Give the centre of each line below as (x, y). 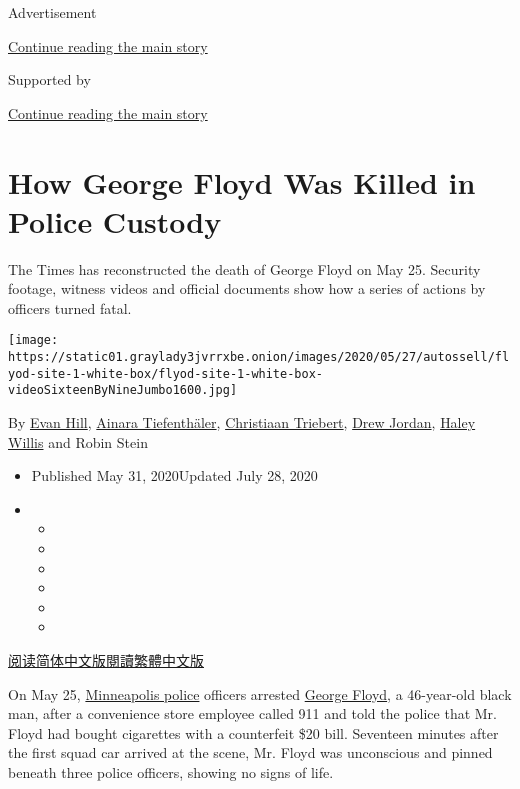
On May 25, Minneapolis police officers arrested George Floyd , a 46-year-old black (260, 693)
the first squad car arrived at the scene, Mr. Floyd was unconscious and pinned (250, 752)
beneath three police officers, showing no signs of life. (171, 772)
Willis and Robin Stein (78, 441)
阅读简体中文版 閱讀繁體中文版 (106, 660)
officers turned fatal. (70, 307)
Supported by (49, 79)
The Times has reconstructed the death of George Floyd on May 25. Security (244, 268)
